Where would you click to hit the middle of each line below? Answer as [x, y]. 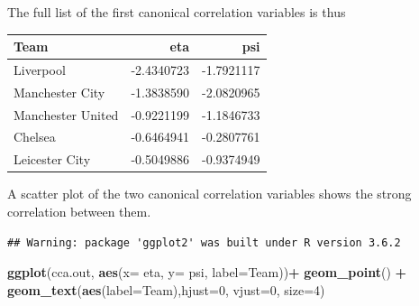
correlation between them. [79, 211]
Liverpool [40, 69]
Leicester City [52, 159]
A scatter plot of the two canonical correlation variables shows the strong [209, 194]
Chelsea [35, 137]
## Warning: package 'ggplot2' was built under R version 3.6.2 [204, 242]
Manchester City [59, 92]
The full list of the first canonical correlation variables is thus [177, 12]
